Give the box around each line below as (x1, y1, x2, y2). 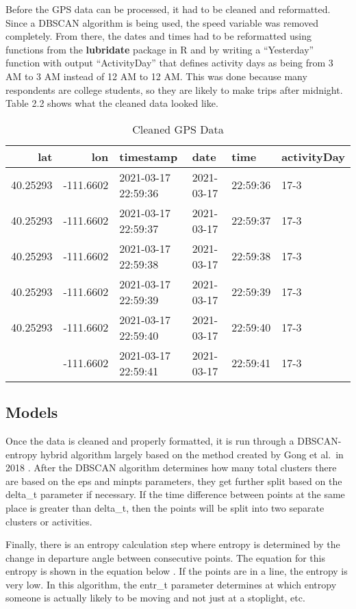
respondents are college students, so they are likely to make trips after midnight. (5, 82, 343, 97)
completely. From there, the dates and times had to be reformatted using (5, 29, 312, 43)
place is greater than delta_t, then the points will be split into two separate (5, 500, 325, 514)
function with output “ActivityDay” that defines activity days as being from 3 (5, 55, 333, 70)
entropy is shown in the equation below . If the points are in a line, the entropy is (5, 564, 348, 578)
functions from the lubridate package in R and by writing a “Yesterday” (5, 42, 314, 56)
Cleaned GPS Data (132, 121, 224, 137)
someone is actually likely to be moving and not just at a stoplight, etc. (5, 591, 305, 605)
